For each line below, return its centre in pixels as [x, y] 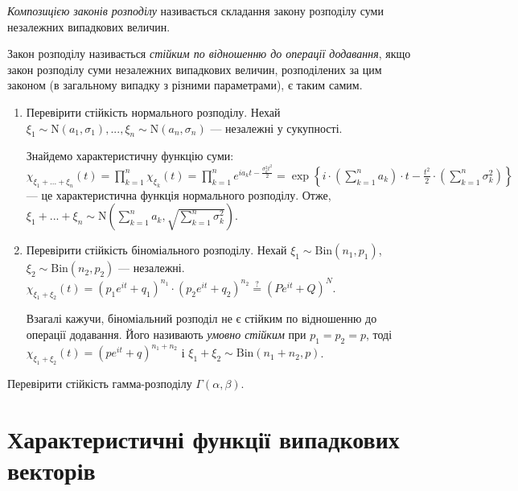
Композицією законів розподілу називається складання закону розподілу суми [195, 10]
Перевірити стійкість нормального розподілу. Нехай [153, 111]
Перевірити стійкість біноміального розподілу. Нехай [156, 250]
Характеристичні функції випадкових [203, 438]
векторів [51, 470]
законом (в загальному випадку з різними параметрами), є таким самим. [185, 85]
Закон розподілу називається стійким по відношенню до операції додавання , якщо [209, 54]
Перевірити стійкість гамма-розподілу [100, 384]
